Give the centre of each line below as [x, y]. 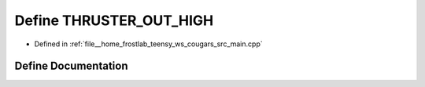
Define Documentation [71, 66]
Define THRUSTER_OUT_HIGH [114, 20]
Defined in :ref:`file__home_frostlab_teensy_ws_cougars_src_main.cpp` [148, 44]
